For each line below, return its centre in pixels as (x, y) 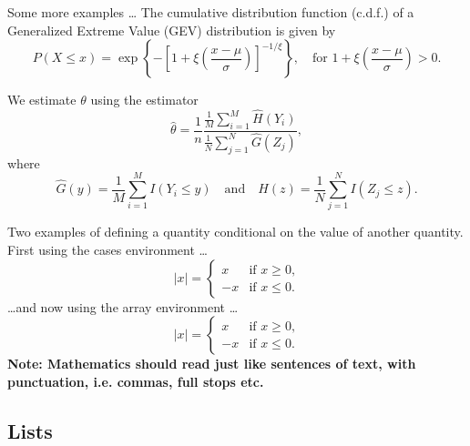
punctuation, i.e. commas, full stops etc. (136, 381)
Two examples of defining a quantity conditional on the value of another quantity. (235, 232)
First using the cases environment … (107, 249)
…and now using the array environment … (123, 306)
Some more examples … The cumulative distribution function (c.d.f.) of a (211, 12)
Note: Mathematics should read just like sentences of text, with (212, 364)
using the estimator (144, 100)
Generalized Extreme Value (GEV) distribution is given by (172, 30)
